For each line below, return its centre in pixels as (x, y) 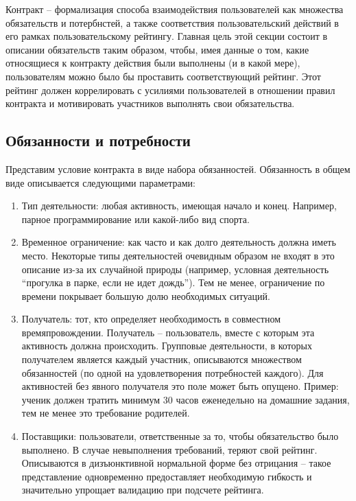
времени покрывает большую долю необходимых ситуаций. (146, 295)
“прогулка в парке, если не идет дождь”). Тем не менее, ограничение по (173, 282)
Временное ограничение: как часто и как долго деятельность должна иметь (179, 242)
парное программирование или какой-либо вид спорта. (135, 219)
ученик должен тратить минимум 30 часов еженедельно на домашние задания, (186, 399)
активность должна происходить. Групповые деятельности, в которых (167, 346)
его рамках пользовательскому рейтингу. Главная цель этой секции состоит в (167, 36)
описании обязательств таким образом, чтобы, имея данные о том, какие (157, 49)
